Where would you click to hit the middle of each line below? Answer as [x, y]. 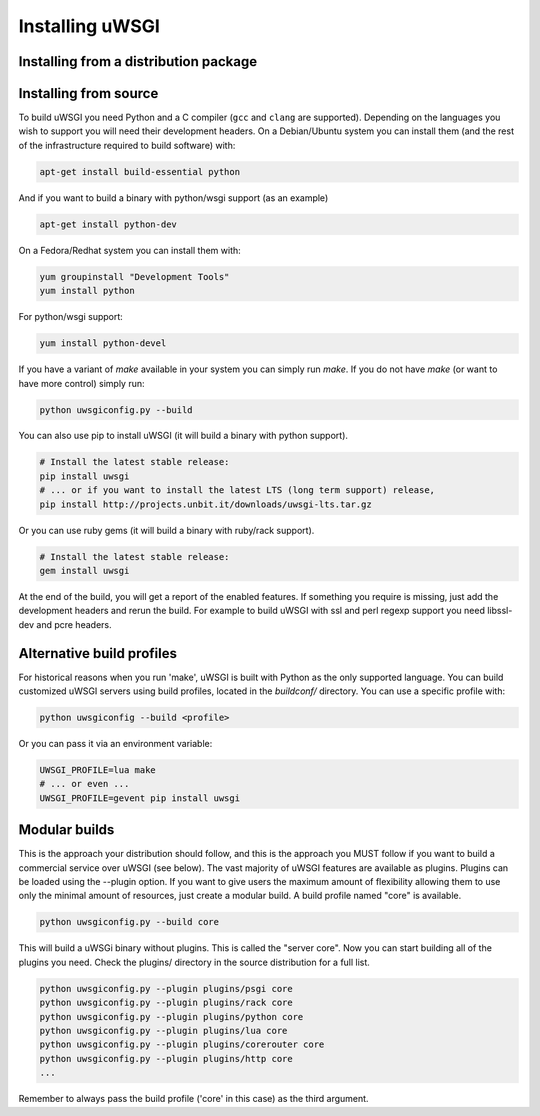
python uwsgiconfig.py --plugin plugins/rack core [166, 1003]
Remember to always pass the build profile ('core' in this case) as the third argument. [193, 1099]
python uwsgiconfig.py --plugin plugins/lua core [163, 1030]
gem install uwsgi [84, 570]
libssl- [499, 611]
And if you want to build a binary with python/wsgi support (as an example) [173, 197]
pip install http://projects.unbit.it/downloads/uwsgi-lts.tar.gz [205, 504]
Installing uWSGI [89, 26]
